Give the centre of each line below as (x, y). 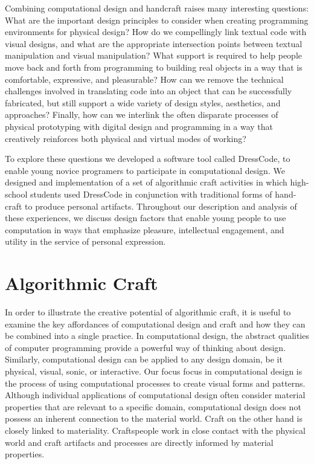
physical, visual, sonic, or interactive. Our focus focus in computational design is (154, 371)
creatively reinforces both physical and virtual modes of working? (126, 138)
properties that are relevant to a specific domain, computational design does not (153, 406)
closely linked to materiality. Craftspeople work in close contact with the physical (155, 430)
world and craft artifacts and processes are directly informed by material (139, 442)
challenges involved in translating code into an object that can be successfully (149, 91)
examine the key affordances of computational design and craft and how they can (155, 324)
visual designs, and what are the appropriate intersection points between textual (154, 43)
